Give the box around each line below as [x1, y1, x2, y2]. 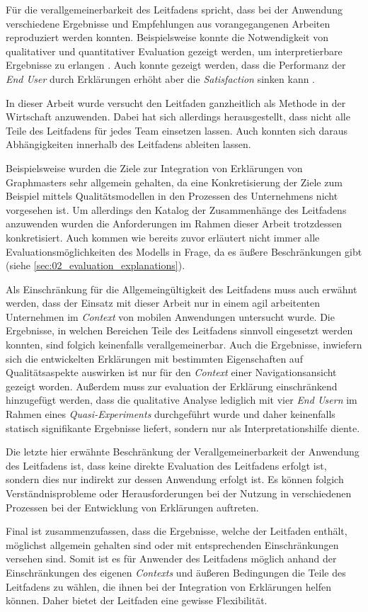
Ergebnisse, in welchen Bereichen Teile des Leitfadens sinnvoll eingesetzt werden [6, 323, 353, 338]
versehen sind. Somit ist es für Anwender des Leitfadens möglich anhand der [6, 551, 337, 566]
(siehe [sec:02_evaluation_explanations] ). [6, 258, 185, 273]
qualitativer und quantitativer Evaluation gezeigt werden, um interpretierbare [6, 43, 343, 58]
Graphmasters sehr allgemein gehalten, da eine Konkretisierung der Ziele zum [6, 174, 343, 189]
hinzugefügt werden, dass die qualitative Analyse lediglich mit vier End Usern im [6, 392, 357, 407]
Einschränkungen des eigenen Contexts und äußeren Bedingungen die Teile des [6, 565, 346, 579]
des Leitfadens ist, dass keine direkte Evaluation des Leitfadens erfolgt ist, [6, 458, 327, 472]
